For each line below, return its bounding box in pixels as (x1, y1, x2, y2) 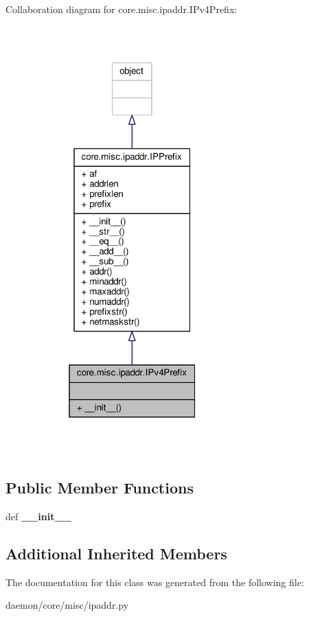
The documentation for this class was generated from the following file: (5, 574, 304, 589)
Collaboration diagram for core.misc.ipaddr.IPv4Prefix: (5, 2, 238, 16)
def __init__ (5, 509, 71, 524)
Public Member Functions (5, 477, 194, 498)
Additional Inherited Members (5, 543, 227, 564)
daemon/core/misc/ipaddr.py (5, 598, 129, 612)
